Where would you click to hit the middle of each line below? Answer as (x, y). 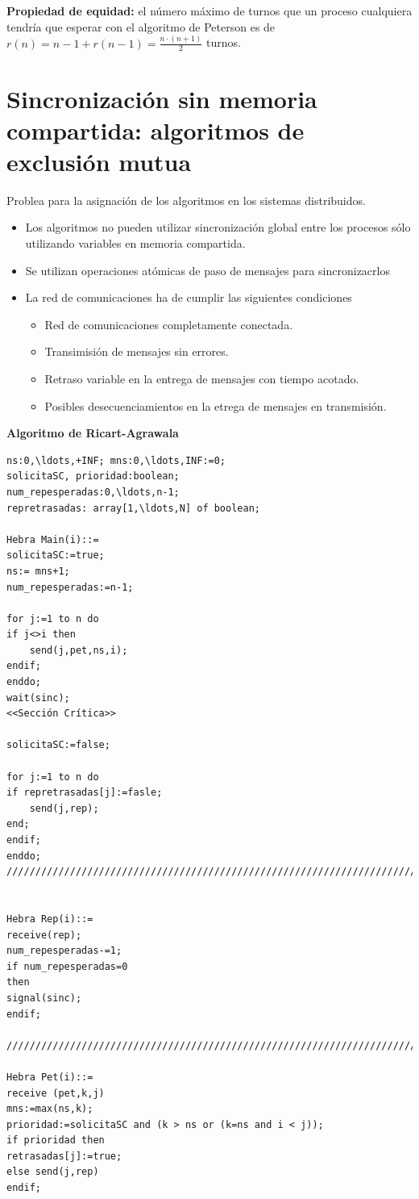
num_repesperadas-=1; (64, 951)
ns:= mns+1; (38, 571)
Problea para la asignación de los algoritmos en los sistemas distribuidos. (186, 200)
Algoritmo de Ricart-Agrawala (93, 433)
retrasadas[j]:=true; (64, 1156)
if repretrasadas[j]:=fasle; (85, 793)
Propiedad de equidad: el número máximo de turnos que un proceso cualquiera (209, 10)
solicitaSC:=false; (58, 745)
